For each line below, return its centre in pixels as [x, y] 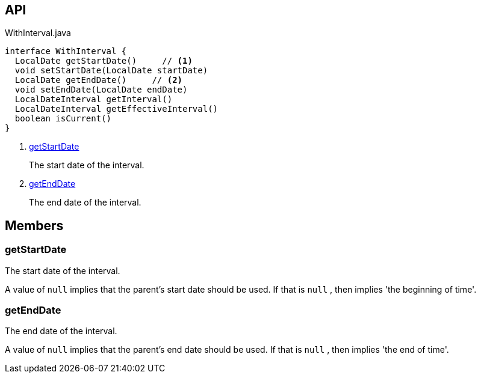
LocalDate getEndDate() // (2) [99, 80]
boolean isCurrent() [63, 119]
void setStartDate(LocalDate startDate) [111, 71]
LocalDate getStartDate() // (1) [104, 61]
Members [34, 225]
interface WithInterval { [66, 51]
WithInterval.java [38, 33]
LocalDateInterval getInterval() [94, 99]
